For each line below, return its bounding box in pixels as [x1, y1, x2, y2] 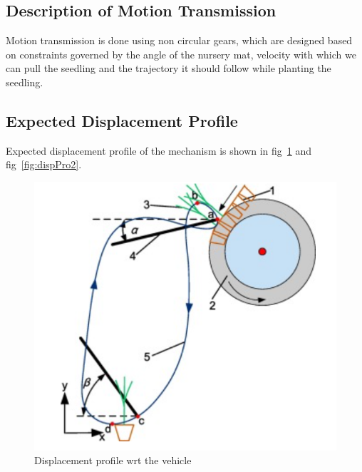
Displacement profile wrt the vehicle [34, 453, 192, 468]
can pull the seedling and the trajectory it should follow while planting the [6, 61, 331, 76]
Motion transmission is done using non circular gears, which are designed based [6, 33, 353, 48]
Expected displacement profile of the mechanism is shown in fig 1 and [6, 143, 312, 158]
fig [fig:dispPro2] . [6, 157, 82, 172]
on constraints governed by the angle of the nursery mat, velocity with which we [6, 46, 356, 61]
